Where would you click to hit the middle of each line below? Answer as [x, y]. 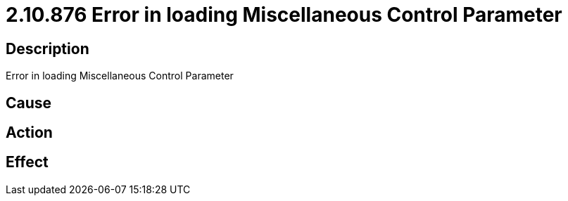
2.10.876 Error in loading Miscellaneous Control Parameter [284, 15]
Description [48, 48]
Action [29, 133]
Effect [27, 162]
